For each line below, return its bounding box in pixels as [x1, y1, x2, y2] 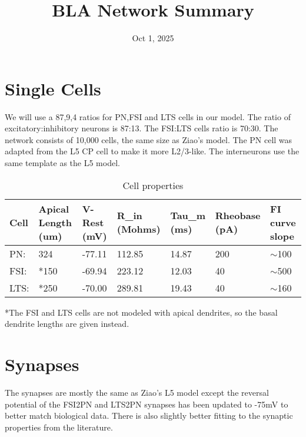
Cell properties [122, 178, 184, 192]
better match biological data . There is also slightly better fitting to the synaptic [5, 409, 293, 422]
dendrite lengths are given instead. [5, 317, 129, 330]
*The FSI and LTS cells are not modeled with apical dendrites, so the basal [5, 306, 278, 318]
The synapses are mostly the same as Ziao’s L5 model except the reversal [5, 386, 269, 398]
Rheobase [215, 208, 261, 223]
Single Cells [5, 76, 101, 100]
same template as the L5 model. [5, 157, 120, 169]
